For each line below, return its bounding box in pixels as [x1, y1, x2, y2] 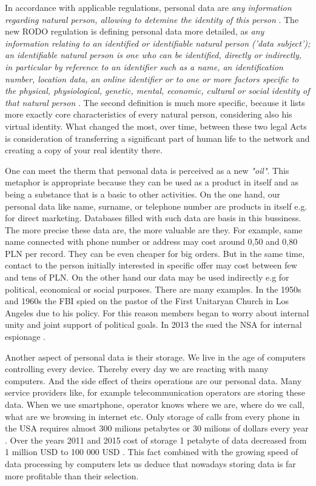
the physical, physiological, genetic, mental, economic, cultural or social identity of [5, 84, 310, 97]
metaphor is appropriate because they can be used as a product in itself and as [5, 176, 299, 188]
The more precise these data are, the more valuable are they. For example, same [5, 223, 303, 236]
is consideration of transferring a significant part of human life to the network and [5, 131, 310, 144]
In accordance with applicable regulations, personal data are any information [5, 1, 292, 13]
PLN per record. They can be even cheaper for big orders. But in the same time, [5, 247, 305, 259]
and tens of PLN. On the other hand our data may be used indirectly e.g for [5, 271, 289, 284]
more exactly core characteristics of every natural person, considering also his [5, 108, 292, 121]
